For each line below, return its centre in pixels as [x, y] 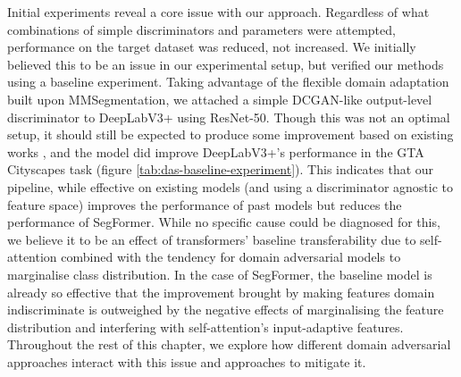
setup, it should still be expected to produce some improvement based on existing [230, 134]
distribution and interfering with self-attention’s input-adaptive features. [205, 327]
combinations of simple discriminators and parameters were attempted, [201, 29]
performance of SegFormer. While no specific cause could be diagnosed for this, [224, 222]
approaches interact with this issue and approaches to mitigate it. [187, 361]
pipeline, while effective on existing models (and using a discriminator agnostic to [230, 186]
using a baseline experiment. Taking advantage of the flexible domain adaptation [228, 82]
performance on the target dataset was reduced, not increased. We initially [212, 47]
